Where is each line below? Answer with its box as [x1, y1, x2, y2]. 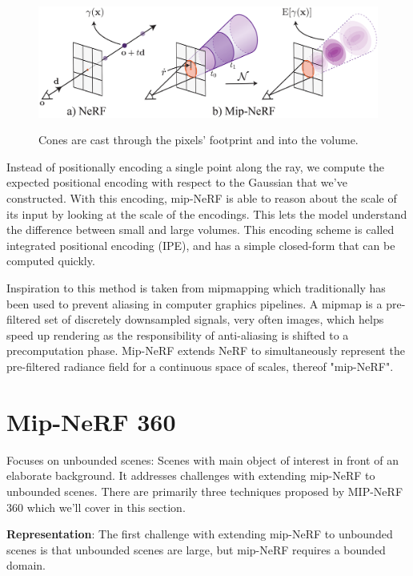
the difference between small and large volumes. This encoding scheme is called [6, 221, 395, 238]
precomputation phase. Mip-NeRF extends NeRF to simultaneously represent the [6, 342, 405, 359]
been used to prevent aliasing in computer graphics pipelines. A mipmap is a [6, 295, 383, 312]
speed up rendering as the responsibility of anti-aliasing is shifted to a [6, 326, 349, 343]
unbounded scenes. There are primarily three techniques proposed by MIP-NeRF [6, 482, 403, 499]
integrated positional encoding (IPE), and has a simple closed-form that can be [6, 236, 395, 253]
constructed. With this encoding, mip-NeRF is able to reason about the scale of [6, 190, 397, 207]
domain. [6, 557, 46, 574]
